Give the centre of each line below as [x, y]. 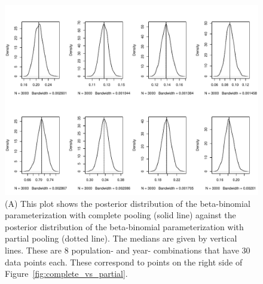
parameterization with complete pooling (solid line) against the [120, 215]
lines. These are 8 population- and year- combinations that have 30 [128, 250]
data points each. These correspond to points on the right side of [124, 262]
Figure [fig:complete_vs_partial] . [66, 274]
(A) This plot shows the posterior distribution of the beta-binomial [128, 203]
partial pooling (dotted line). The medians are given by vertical [121, 238]
